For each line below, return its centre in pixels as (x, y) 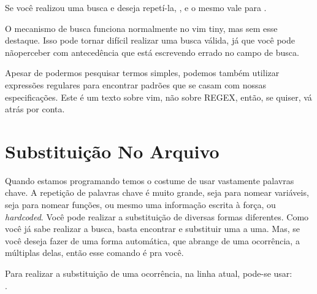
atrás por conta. (35, 109)
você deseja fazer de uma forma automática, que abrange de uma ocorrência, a (152, 240)
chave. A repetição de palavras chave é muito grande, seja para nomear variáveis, (157, 192)
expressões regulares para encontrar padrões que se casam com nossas (136, 84)
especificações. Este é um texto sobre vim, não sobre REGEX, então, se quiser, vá (158, 97)
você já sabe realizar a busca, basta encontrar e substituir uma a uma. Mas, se (152, 229)
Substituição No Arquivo (112, 151)
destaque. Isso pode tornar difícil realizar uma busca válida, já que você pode (150, 40)
